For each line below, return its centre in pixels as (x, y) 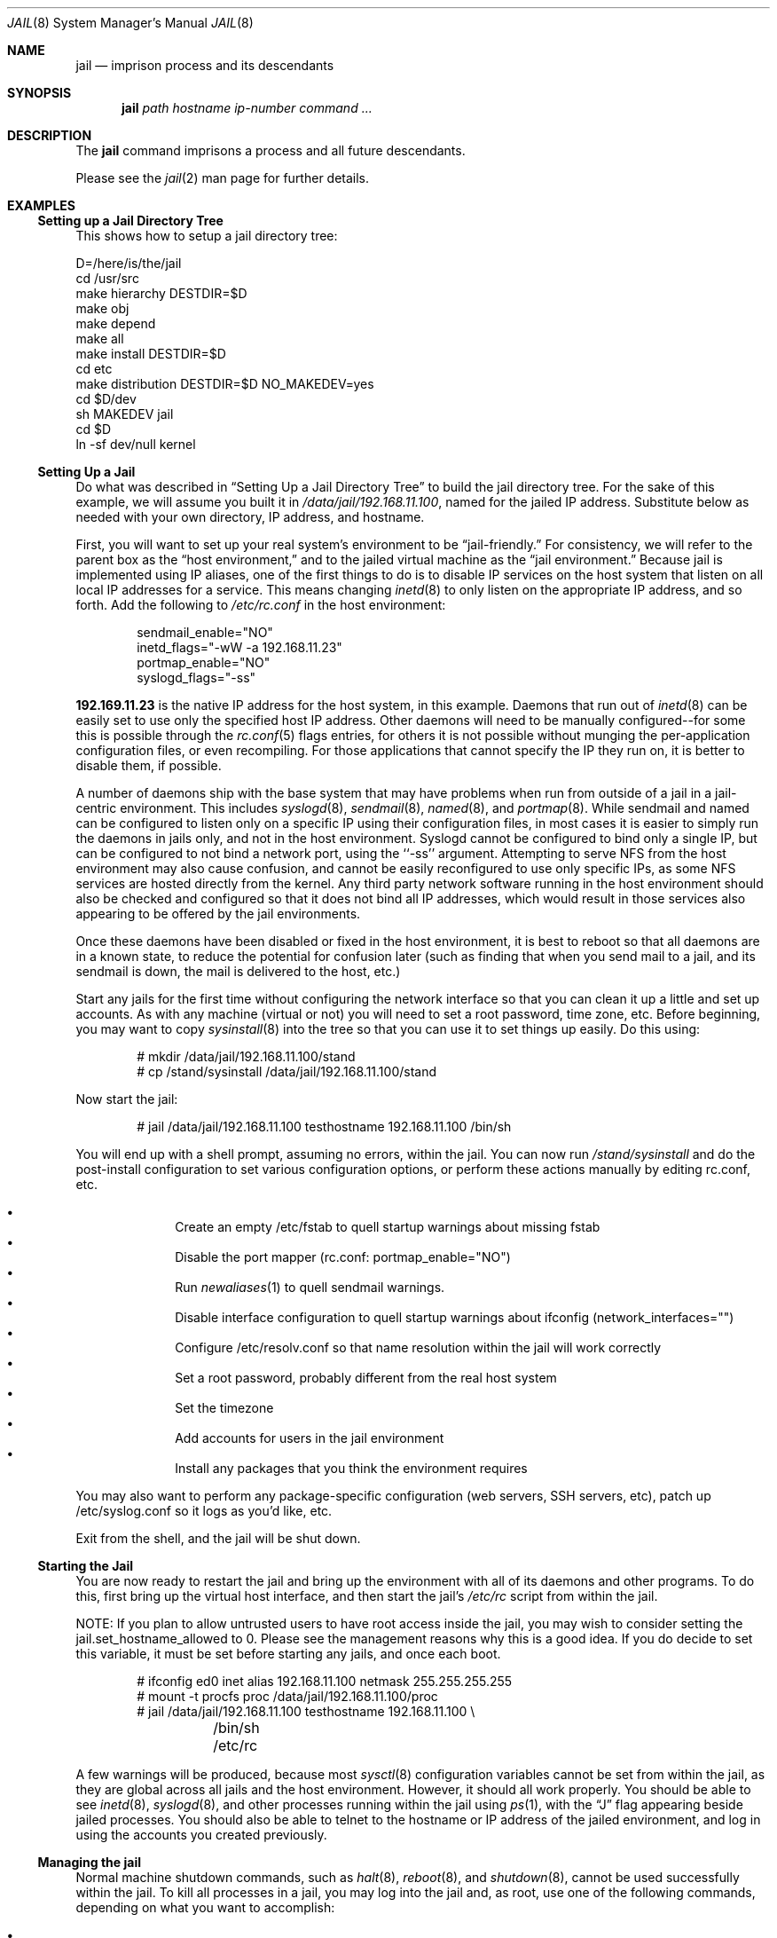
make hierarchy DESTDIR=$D (161, 293)
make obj (102, 308)
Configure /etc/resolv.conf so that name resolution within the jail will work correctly (418, 1347)
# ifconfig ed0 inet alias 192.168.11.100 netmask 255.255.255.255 (325, 1681)
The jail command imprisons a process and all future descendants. (271, 150)
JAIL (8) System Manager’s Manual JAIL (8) (130, 23)
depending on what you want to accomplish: (205, 1907)
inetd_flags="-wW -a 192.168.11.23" (239, 647)
